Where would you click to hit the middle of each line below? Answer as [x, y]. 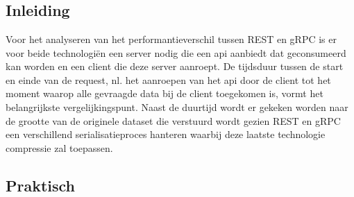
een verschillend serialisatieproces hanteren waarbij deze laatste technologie [166, 134]
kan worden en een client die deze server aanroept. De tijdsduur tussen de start [175, 66]
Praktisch [41, 185]
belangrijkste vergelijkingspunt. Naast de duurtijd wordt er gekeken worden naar [177, 106]
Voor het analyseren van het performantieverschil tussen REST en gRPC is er [171, 39]
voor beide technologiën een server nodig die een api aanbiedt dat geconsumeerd [176, 52]
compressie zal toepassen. [59, 147]
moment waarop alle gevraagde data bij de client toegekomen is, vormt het [165, 93]
